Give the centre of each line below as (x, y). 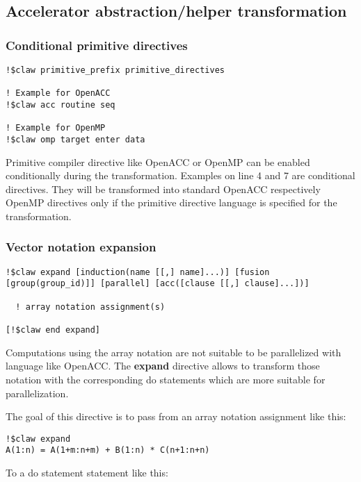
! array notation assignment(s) (90, 307)
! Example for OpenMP (56, 128)
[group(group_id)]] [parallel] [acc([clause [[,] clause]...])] (158, 284)
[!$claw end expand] (53, 330)
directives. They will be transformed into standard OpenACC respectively (163, 189)
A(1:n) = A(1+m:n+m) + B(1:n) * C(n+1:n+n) (108, 450)
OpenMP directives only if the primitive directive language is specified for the (171, 202)
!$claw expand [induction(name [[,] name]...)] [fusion (138, 272)
